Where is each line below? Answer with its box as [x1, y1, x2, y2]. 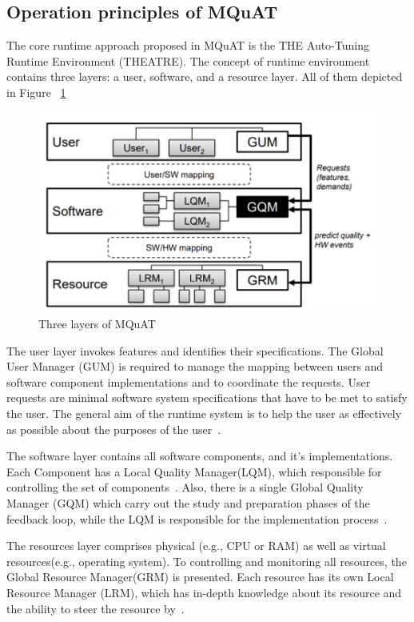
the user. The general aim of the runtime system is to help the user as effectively [6, 405, 402, 422]
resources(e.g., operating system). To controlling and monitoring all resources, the [6, 552, 407, 569]
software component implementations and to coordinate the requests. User [6, 373, 371, 390]
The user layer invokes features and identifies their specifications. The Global [6, 342, 384, 359]
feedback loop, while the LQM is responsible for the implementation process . [6, 510, 388, 527]
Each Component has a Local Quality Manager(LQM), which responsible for [6, 463, 382, 480]
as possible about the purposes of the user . [6, 420, 221, 437]
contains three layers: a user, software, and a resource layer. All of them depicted [6, 68, 403, 85]
